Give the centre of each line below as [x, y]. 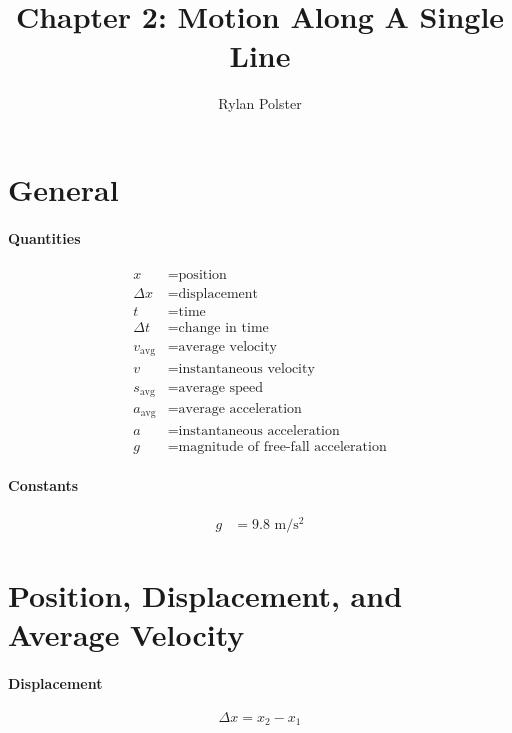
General [63, 188]
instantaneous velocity [246, 368]
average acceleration [240, 409]
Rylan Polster [260, 103]
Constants [43, 485]
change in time [223, 328]
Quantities [44, 237]
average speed [221, 387]
